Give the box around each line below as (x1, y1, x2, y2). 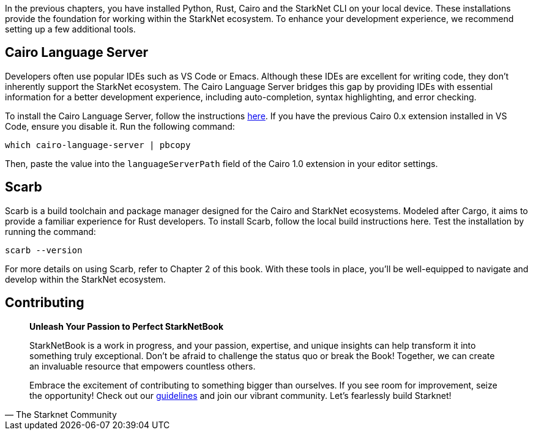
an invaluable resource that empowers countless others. (29, 360, 256, 371)
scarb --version (5, 245, 83, 255)
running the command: (5, 226, 96, 237)
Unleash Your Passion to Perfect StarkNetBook (29, 321, 224, 332)
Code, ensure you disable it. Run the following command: (5, 121, 235, 132)
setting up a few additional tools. (5, 24, 136, 34)
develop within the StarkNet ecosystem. (5, 273, 166, 284)
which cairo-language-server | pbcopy (5, 139, 191, 150)
